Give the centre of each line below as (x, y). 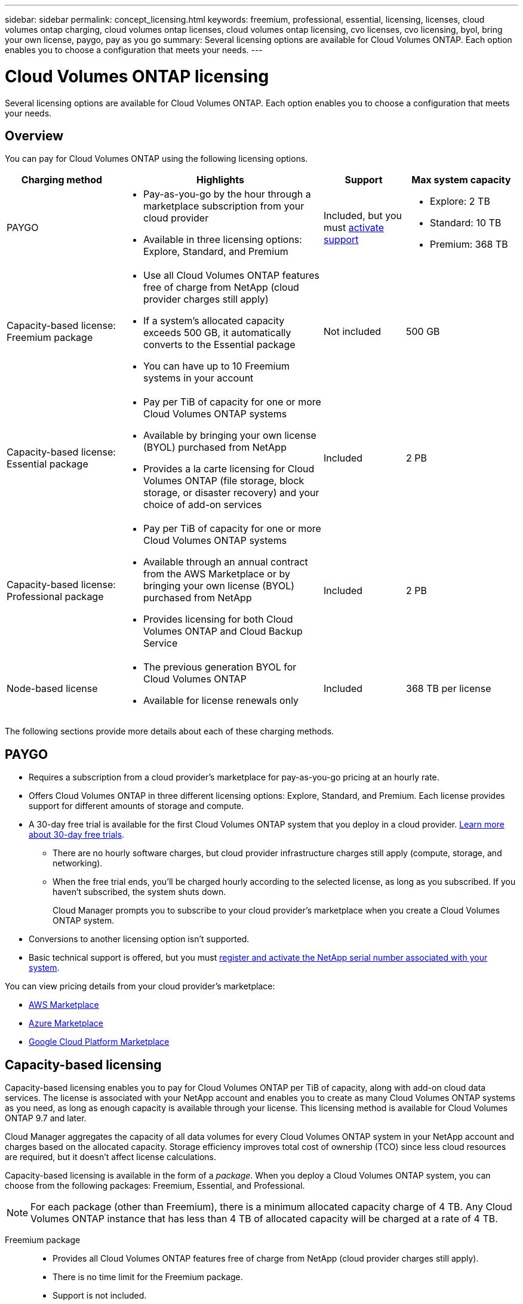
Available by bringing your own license (230, 436)
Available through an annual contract (226, 562)
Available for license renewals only (221, 701)
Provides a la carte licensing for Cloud (229, 469)
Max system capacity (461, 180)
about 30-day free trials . (77, 835)
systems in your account (199, 378)
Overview (34, 136)
